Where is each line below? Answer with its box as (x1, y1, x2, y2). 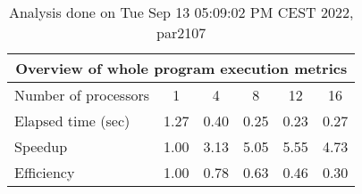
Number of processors (14, 85, 150, 105)
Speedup (14, 136, 68, 157)
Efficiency (14, 162, 75, 182)
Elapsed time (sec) (14, 110, 130, 131)
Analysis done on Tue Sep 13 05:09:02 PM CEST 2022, (8, 2, 354, 22)
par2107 (156, 22, 206, 43)
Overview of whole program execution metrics (15, 58, 348, 78)
